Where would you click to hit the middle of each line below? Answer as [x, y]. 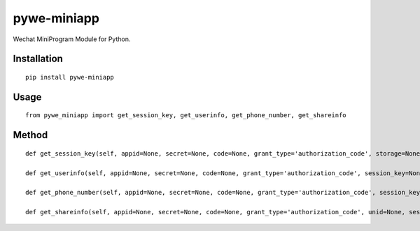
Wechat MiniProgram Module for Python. [72, 39]
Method [30, 135]
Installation [38, 59]
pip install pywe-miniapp [70, 77]
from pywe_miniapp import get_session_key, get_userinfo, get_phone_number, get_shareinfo [186, 115]
